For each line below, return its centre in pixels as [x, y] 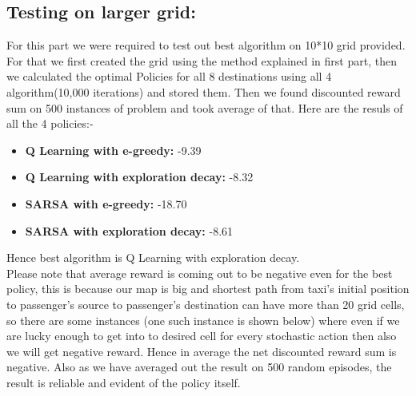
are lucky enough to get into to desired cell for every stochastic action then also [202, 336]
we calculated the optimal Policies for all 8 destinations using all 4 [169, 76]
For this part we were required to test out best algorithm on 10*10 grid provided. [206, 45]
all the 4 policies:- [50, 123]
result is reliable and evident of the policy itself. [124, 382]
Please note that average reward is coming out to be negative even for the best [200, 273]
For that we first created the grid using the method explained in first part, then [202, 60]
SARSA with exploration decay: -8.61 [129, 230]
